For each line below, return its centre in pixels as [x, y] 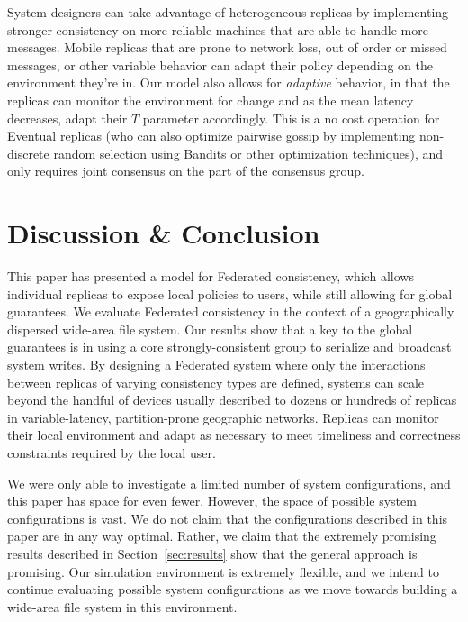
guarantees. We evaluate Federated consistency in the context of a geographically [231, 311]
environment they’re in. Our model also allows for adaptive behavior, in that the [229, 82]
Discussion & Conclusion [164, 233]
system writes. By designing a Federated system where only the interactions [216, 365]
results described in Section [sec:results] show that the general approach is [212, 553]
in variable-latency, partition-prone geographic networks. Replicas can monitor [223, 417]
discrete [28, 153]
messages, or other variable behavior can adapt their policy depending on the [220, 64]
